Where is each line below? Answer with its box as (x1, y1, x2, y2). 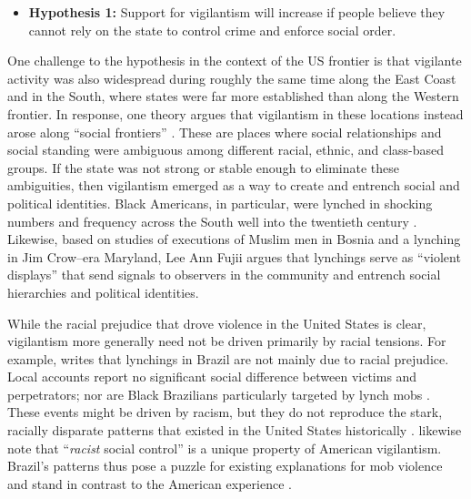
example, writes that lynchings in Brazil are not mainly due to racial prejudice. (7, 349, 449, 368)
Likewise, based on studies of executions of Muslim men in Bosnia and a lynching (7, 229, 461, 249)
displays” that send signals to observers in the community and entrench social (7, 265, 441, 284)
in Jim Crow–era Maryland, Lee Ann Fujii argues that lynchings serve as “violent (7, 247, 461, 266)
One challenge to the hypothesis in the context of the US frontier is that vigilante (7, 51, 462, 70)
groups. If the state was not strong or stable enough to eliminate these (7, 158, 400, 177)
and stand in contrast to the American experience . (7, 474, 292, 493)
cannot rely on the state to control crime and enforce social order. (28, 20, 396, 39)
